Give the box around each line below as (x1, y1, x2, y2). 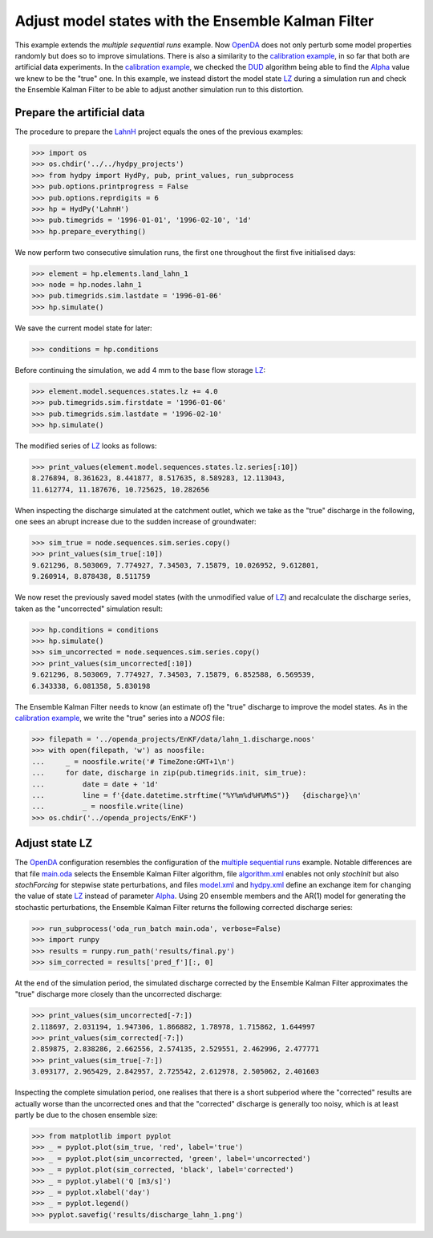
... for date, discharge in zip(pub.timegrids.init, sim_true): (31, 768, 307, 778)
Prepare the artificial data (14, 105, 145, 119)
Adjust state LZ (14, 836, 93, 850)
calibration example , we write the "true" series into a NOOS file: (14, 713, 225, 722)
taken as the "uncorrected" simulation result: (14, 604, 164, 613)
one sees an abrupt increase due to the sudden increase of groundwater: (14, 517, 257, 527)
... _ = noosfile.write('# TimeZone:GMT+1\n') (31, 757, 236, 766)
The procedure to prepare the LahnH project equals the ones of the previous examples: (14, 127, 304, 136)
